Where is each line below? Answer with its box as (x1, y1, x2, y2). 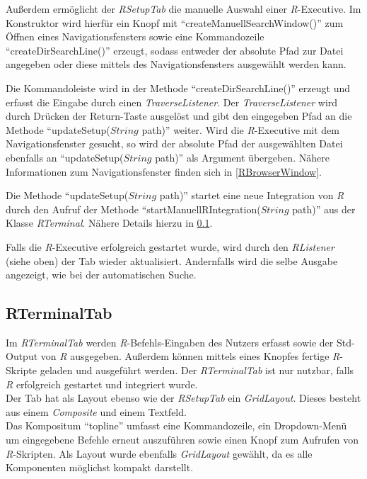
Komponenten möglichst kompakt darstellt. (6, 460, 194, 475)
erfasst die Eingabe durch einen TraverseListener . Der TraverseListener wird (6, 94, 338, 109)
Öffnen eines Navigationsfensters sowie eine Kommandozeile (6, 29, 264, 44)
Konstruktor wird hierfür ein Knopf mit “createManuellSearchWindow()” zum (6, 15, 344, 30)
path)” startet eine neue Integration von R (159, 188, 344, 203)
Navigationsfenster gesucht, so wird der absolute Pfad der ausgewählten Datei (6, 136, 343, 151)
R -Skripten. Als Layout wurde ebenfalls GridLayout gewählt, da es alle (6, 446, 313, 461)
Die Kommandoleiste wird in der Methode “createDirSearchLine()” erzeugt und (6, 80, 351, 95)
